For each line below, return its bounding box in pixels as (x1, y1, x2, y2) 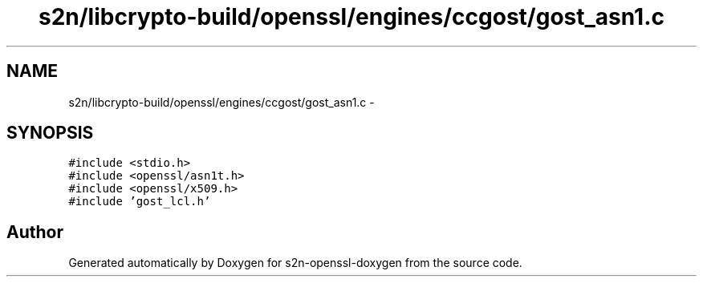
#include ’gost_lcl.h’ (68, 195, 211, 208)
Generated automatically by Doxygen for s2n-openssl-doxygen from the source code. (68, 256, 522, 270)
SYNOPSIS (6, 123, 94, 144)
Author (6, 221, 63, 242)
